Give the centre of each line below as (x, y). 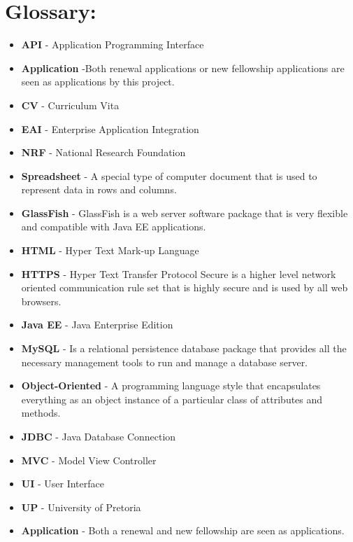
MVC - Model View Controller (89, 460)
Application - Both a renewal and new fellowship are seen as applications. (183, 530)
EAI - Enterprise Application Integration (110, 128)
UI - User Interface (63, 484)
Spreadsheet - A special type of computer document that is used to (169, 175)
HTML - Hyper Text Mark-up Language (110, 250)
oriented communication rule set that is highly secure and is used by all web (185, 287)
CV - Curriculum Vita (70, 105)
